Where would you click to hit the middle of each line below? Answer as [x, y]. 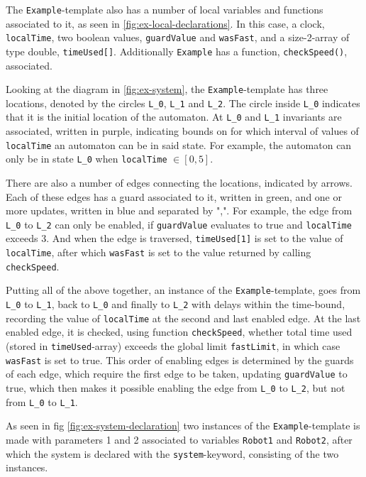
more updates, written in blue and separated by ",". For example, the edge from [179, 210]
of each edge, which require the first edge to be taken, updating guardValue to [177, 374]
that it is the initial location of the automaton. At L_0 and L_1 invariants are [174, 117]
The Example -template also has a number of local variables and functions [165, 9]
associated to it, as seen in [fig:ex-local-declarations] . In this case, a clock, [165, 23]
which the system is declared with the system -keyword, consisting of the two [172, 453]
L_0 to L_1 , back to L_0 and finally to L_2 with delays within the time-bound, [176, 304]
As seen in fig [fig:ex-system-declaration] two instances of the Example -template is [183, 426]
